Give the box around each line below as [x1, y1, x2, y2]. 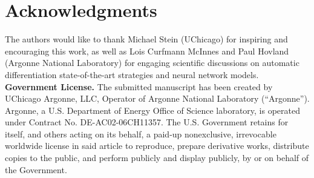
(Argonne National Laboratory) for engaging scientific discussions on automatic [5, 56, 299, 69]
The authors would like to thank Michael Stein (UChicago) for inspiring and [5, 33, 288, 45]
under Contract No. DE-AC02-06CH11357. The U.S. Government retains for [5, 116, 289, 128]
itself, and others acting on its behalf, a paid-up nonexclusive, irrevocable [5, 127, 276, 140]
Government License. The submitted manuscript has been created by [5, 80, 273, 93]
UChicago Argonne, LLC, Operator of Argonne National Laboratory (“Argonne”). [5, 92, 310, 105]
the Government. [5, 163, 67, 176]
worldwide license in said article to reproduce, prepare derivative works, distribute [5, 139, 309, 152]
